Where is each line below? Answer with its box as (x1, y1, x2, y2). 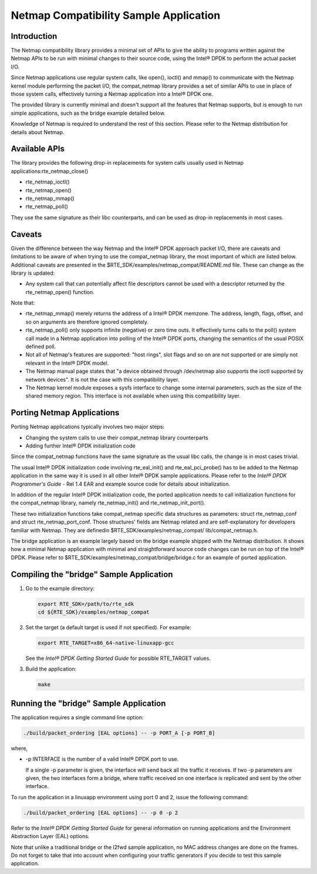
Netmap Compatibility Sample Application (11, 9, 221, 22)
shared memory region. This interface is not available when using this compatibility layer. (25, 392, 241, 399)
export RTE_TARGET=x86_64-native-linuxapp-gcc (38, 640, 174, 646)
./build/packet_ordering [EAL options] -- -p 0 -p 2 (23, 809, 178, 816)
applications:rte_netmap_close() (11, 168, 89, 175)
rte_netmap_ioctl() (25, 178, 70, 185)
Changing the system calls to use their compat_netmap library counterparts (25, 434, 208, 441)
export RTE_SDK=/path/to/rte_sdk (38, 601, 134, 607)
